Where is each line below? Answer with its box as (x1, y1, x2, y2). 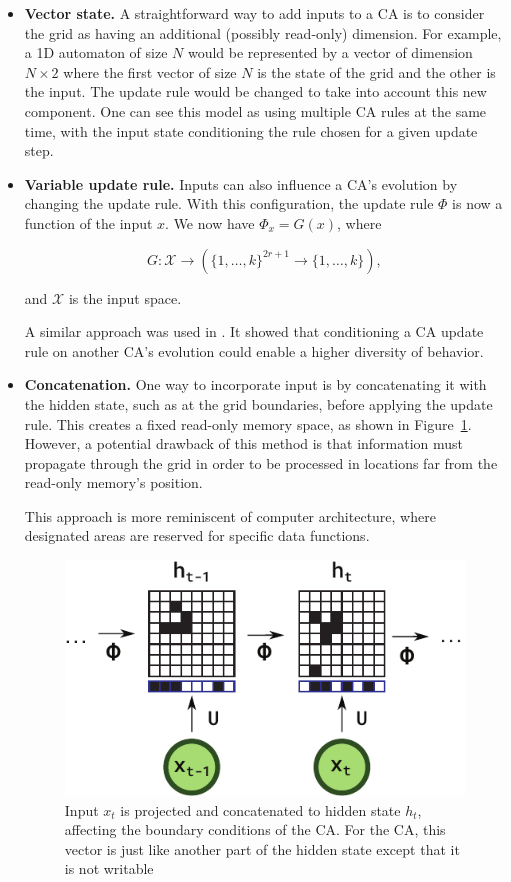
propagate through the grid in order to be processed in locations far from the (24, 452, 498, 473)
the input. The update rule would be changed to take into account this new (24, 81, 487, 102)
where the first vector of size (63, 61, 237, 82)
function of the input (24, 212, 153, 233)
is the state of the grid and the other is (257, 61, 496, 82)
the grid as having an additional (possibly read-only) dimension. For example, (24, 22, 502, 43)
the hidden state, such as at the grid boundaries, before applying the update (24, 393, 493, 414)
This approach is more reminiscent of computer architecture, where (24, 505, 436, 526)
